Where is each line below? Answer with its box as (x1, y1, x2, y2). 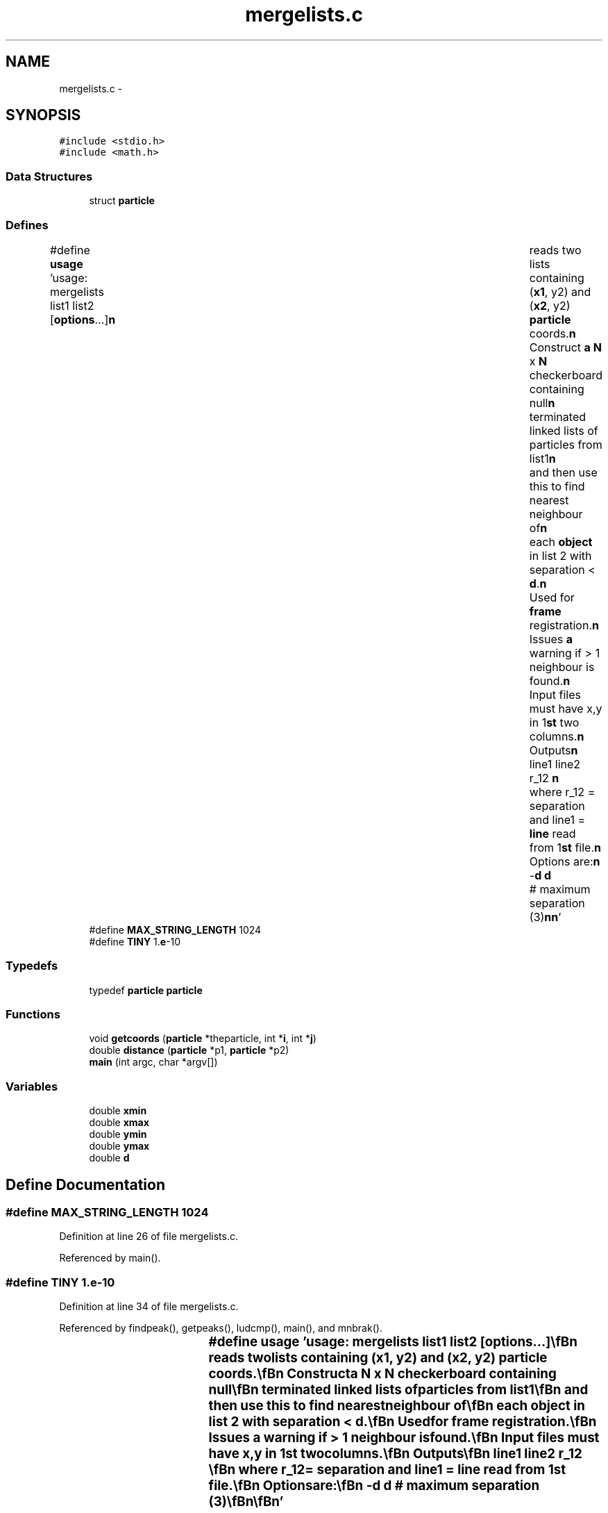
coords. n (529, 326, 576, 340)
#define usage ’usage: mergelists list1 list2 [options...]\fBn (208, 1334, 577, 1350)
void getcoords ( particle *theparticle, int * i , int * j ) (89, 1032, 316, 1045)
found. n (529, 673, 571, 688)
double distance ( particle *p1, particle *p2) (89, 1044, 289, 1057)
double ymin (89, 1128, 147, 1141)
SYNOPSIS (6, 106, 81, 124)
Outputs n (529, 743, 578, 757)
